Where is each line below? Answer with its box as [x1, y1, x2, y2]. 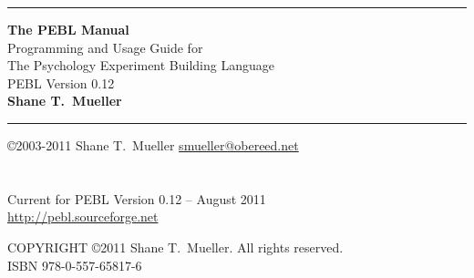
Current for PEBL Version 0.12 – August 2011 [7, 189, 266, 208]
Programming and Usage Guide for [7, 37, 203, 57]
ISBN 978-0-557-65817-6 [7, 255, 142, 274]
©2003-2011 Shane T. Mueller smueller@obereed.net [7, 135, 299, 154]
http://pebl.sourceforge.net [7, 207, 159, 226]
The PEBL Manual [7, 20, 129, 38]
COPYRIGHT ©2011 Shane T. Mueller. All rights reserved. [7, 237, 344, 256]
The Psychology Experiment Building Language [7, 56, 274, 75]
